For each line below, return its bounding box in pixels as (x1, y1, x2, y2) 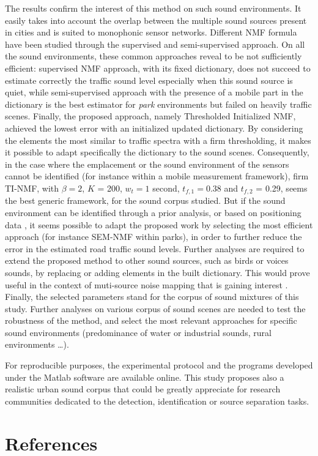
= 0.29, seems (256, 181, 308, 194)
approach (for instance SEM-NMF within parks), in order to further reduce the (5, 230, 302, 243)
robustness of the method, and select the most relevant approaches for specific (5, 314, 297, 327)
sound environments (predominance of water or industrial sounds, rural (5, 326, 272, 338)
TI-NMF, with (5, 181, 59, 194)
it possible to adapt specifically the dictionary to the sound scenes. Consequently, (5, 146, 309, 159)
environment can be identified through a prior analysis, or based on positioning (5, 206, 301, 219)
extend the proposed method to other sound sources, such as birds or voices (5, 254, 289, 267)
